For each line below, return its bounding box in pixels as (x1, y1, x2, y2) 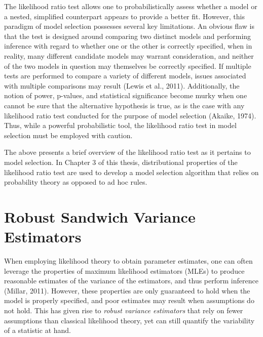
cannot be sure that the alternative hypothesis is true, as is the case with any (4, 100, 245, 110)
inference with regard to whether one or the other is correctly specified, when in (4, 40, 252, 51)
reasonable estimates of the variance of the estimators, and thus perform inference (4, 275, 258, 286)
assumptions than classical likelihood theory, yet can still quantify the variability (4, 315, 255, 325)
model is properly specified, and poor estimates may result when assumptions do (4, 295, 254, 306)
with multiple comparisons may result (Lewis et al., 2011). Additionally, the (4, 80, 240, 91)
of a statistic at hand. (4, 325, 71, 335)
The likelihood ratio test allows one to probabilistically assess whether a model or (4, 1, 257, 11)
